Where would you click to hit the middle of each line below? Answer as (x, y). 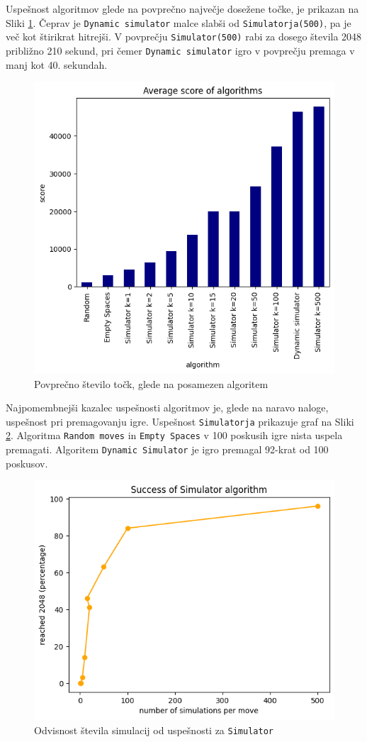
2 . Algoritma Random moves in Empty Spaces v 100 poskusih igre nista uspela (174, 435)
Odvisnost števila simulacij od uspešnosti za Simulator (154, 730)
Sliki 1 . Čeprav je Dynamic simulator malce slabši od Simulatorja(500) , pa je (179, 22)
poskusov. (27, 463)
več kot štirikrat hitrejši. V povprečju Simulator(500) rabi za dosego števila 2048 (184, 37)
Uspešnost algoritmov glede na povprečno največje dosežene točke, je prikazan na (182, 9)
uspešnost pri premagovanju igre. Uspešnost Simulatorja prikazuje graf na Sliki (180, 421)
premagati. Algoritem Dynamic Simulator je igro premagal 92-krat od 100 (167, 449)
